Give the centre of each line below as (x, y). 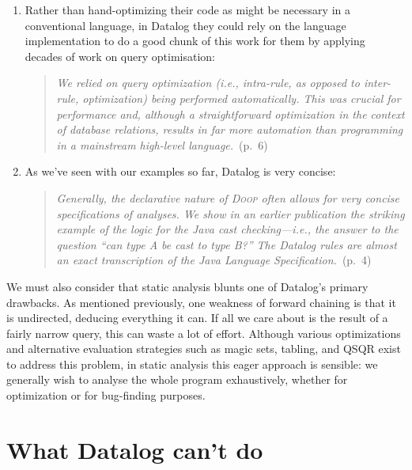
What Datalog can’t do (135, 449)
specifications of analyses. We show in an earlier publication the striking (231, 213)
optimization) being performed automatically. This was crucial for (242, 98)
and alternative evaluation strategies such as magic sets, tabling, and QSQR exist (204, 349)
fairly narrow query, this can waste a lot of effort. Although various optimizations (204, 333)
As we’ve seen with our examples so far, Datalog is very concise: (180, 171)
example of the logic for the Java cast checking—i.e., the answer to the (227, 229)
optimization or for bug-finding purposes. (106, 395)
